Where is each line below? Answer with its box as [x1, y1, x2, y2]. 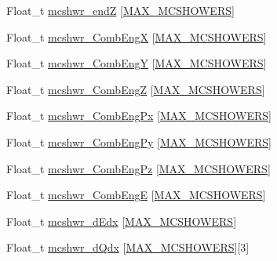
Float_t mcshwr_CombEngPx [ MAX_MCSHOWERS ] [6, 107, 272, 124]
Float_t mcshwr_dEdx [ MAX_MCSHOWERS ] [6, 212, 237, 229]
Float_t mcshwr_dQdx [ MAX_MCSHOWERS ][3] [6, 239, 250, 256]
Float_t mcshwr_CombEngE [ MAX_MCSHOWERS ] [6, 187, 266, 203]
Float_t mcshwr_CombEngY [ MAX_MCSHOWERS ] [6, 55, 267, 71]
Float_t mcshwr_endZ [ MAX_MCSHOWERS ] [6, 2, 235, 18]
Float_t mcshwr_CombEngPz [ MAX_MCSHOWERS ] [6, 160, 271, 176]
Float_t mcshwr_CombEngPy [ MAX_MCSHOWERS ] [6, 133, 272, 150]
